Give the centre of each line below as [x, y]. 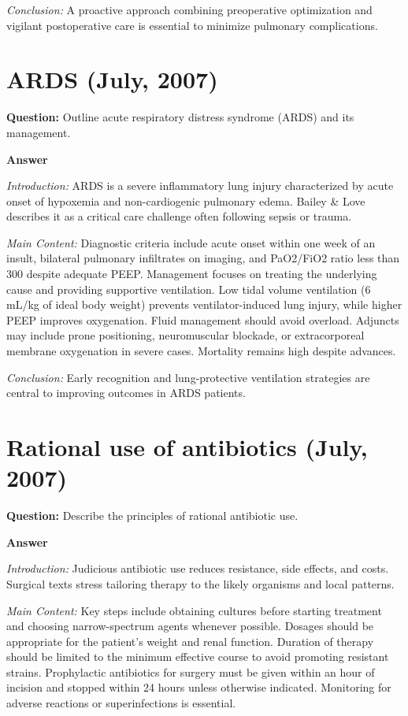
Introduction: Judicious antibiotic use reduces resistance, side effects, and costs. [198, 568]
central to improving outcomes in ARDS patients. [126, 393]
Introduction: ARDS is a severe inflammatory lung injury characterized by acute [200, 185]
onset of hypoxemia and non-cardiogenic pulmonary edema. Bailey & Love [186, 200]
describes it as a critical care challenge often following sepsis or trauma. [179, 216]
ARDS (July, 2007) [112, 79]
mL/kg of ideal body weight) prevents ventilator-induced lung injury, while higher [204, 304]
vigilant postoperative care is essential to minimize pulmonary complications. [192, 25]
